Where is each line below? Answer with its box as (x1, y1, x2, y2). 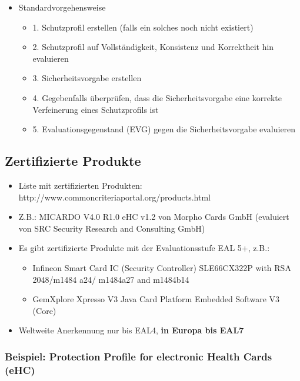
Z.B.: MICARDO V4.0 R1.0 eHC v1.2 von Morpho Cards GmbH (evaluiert (18, 210, 289, 223)
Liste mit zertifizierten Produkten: (18, 179, 142, 191)
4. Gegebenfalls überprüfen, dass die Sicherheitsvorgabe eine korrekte (32, 91, 282, 103)
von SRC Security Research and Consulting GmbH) (18, 222, 205, 234)
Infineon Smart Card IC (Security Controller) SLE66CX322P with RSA (32, 261, 291, 273)
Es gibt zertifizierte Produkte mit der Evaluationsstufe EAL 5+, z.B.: (18, 242, 270, 254)
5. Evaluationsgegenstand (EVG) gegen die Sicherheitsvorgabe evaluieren (32, 123, 296, 135)
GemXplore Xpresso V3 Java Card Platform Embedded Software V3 (32, 293, 280, 305)
